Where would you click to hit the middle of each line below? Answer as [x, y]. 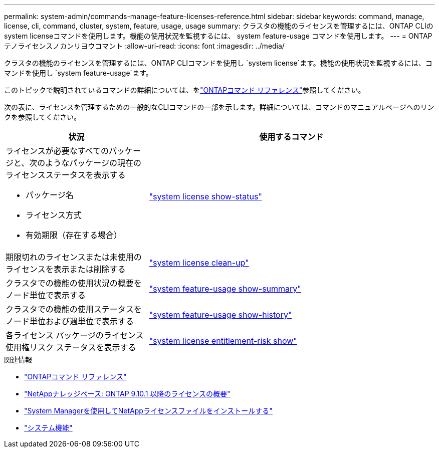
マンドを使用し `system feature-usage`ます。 [78, 73]
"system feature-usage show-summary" [225, 289]
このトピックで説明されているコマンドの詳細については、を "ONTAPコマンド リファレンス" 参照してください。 [185, 90]
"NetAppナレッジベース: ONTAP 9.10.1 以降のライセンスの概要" [127, 394]
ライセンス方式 [54, 215]
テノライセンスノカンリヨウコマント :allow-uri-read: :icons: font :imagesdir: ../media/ [144, 46]
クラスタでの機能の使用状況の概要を [74, 283]
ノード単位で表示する [46, 295]
